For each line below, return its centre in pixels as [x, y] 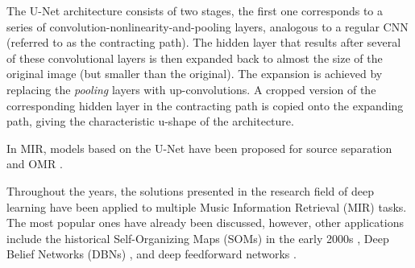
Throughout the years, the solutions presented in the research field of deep [190, 190]
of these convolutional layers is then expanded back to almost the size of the [195, 58]
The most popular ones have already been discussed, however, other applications [205, 223]
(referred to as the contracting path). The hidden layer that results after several [204, 42]
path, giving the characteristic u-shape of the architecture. [150, 121]
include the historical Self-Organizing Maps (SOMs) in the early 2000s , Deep [198, 238]
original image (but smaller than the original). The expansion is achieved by [195, 74]
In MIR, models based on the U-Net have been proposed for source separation [199, 148]
